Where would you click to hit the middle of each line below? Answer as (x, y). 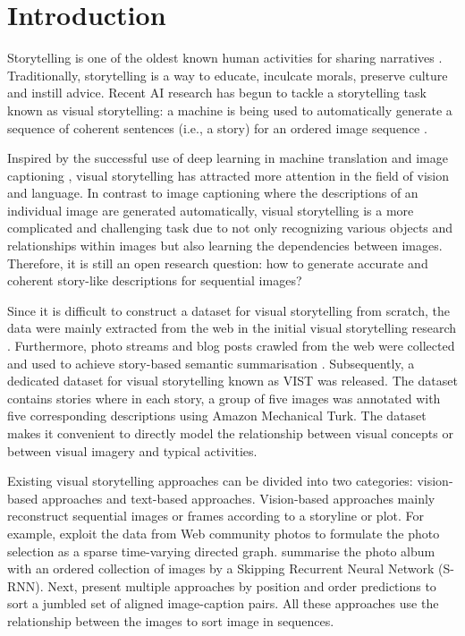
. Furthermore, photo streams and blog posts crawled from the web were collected (231, 346)
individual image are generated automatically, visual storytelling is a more (211, 210)
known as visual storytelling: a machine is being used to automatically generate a (230, 110)
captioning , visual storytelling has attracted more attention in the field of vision (228, 175)
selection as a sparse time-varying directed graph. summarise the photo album (221, 551)
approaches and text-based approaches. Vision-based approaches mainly (238, 498)
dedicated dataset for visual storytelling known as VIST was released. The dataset (232, 381)
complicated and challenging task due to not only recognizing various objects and (230, 228)
